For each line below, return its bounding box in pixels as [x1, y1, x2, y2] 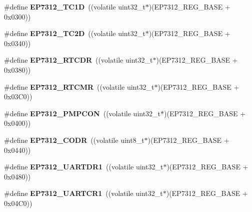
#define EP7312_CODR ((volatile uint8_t [4, 134, 144, 145]
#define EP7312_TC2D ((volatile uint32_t [4, 28, 145, 39]
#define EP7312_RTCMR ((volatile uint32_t [4, 81, 154, 92]
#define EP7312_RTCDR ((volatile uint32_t [4, 55, 153, 65]
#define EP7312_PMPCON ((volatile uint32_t [4, 108, 161, 118]
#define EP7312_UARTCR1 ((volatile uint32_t [4, 188, 163, 198]
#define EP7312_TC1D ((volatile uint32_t [4, 2, 145, 12]
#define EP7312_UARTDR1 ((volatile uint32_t [4, 161, 163, 172]
